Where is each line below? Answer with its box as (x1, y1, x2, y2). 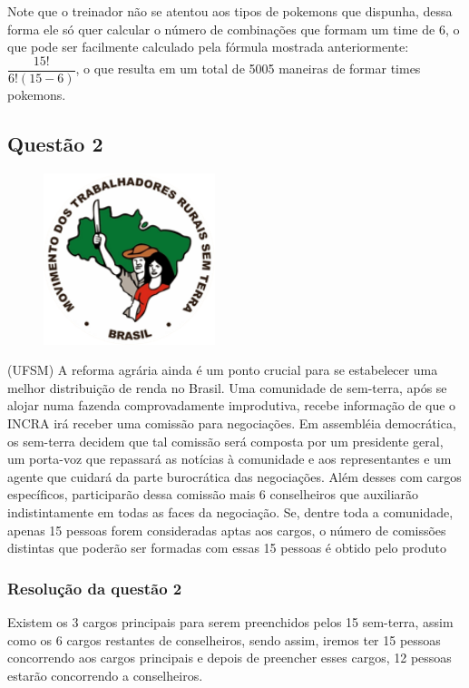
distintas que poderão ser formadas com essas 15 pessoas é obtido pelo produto (7, 538, 446, 557)
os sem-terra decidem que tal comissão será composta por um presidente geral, (7, 431, 444, 450)
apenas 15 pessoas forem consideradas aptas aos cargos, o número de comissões (7, 520, 446, 539)
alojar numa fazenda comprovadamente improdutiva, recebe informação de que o (7, 396, 456, 415)
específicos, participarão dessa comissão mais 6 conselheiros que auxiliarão (7, 485, 419, 504)
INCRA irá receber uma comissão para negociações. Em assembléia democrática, (7, 413, 456, 432)
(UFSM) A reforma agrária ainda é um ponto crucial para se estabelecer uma (7, 360, 438, 379)
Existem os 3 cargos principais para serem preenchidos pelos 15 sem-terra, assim (7, 612, 454, 631)
